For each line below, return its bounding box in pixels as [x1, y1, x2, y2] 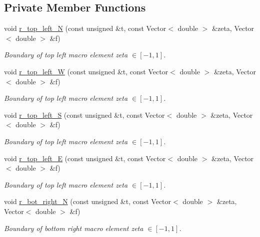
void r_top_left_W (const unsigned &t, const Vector [4, 66, 168, 76]
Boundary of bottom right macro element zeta [4, 223, 143, 233]
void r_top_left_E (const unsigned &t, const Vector [4, 153, 166, 163]
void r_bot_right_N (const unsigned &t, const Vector [4, 196, 171, 207]
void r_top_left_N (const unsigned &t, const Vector [4, 23, 166, 33]
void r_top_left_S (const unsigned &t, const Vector [4, 109, 165, 120]
